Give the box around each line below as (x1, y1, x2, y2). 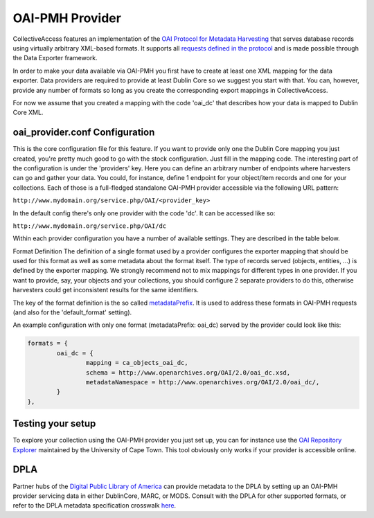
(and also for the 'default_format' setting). (12, 308, 132, 316)
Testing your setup (12, 418, 96, 429)
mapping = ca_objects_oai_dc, (85, 359, 188, 367)
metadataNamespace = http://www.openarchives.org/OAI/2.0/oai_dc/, (85, 378, 320, 386)
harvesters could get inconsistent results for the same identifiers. (12, 286, 199, 294)
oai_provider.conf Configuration (12, 127, 155, 139)
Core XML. (12, 108, 44, 117)
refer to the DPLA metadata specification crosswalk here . (12, 501, 177, 510)
